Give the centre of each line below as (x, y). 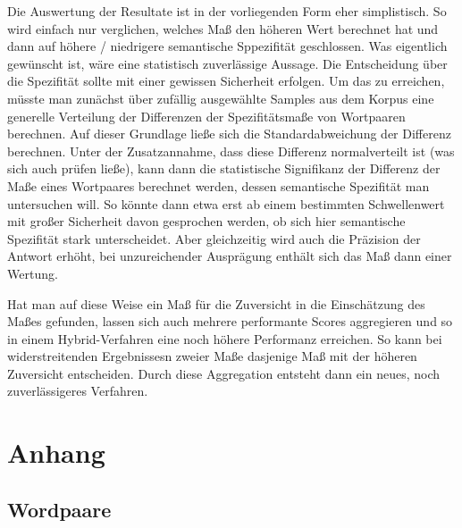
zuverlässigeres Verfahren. (78, 391)
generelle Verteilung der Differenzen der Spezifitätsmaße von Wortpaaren (206, 116)
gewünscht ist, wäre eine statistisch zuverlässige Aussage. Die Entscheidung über (227, 63)
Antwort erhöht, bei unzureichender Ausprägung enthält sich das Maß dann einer (230, 256)
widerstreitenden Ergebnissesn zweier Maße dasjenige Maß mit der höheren (212, 356)
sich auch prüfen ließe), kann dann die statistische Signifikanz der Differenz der (224, 168)
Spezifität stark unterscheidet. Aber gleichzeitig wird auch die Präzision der (214, 238)
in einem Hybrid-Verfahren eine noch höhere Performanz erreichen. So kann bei (225, 338)
